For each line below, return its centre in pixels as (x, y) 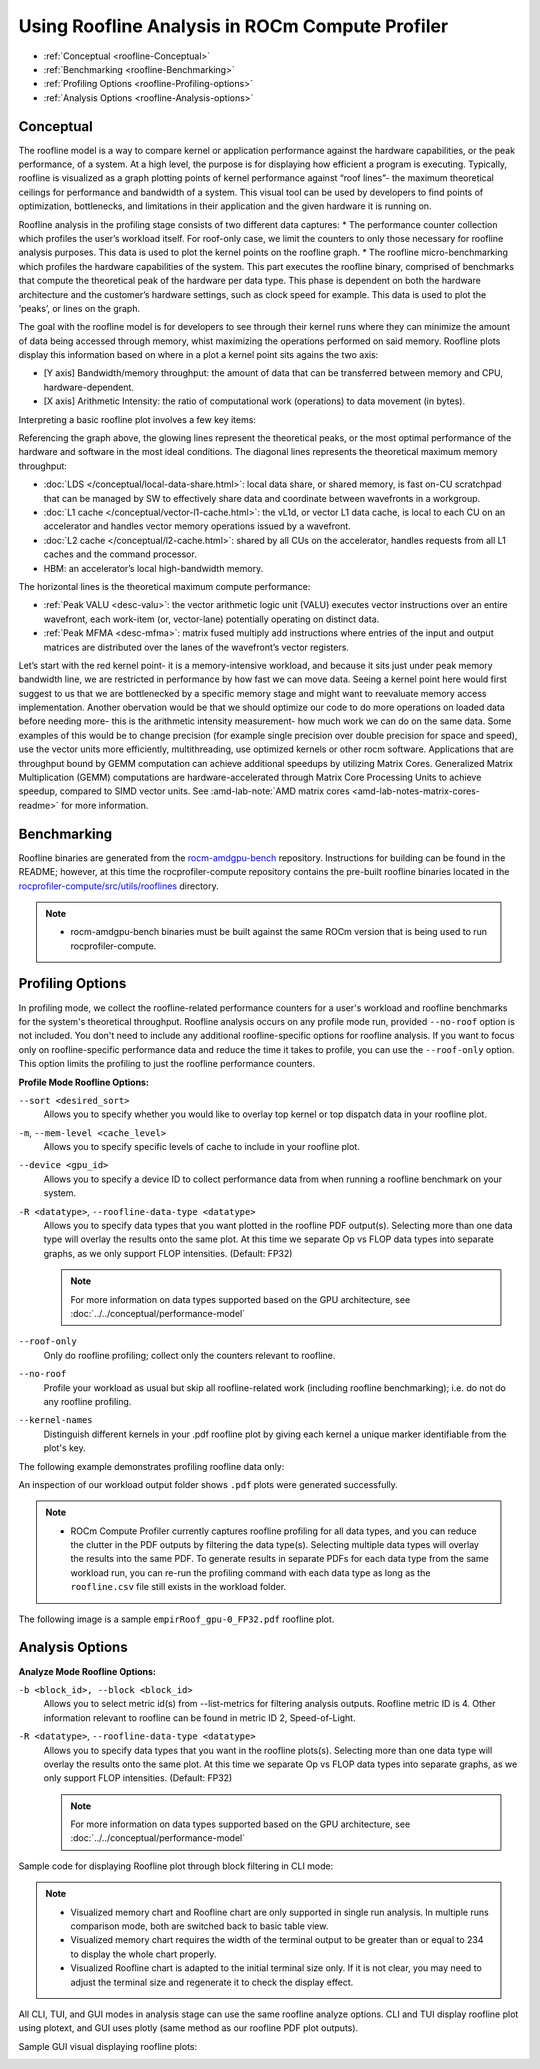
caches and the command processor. (120, 554)
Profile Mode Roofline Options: (84, 1082)
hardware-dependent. (89, 387)
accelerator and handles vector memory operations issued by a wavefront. (197, 526)
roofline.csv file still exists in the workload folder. (178, 1587)
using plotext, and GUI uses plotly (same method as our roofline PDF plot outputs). (188, 2028)
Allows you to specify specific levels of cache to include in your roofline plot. (201, 1147)
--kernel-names (56, 1420)
